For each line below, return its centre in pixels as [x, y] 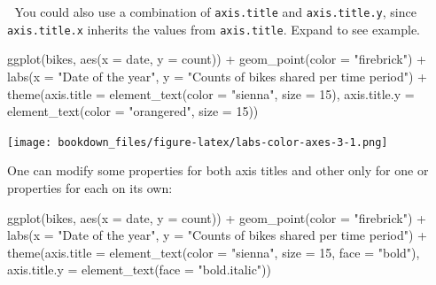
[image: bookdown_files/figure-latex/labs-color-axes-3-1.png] [198, 142]
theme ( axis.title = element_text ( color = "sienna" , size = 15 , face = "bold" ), [214, 252]
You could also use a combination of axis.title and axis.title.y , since [215, 12]
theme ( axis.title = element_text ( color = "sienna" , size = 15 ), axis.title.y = [211, 93]
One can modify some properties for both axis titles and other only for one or [218, 170]
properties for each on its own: [90, 187]
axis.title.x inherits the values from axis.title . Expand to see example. [214, 29]
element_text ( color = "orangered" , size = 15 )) [133, 111]
